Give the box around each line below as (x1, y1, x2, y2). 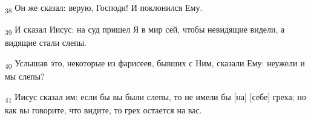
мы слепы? (5, 69, 45, 82)
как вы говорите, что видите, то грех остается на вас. (5, 103, 202, 116)
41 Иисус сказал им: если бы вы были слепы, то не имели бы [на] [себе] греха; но (5, 90, 306, 104)
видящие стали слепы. (5, 36, 87, 49)
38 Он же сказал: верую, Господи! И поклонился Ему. (5, 1, 203, 15)
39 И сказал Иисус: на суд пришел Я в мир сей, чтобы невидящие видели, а (5, 23, 285, 37)
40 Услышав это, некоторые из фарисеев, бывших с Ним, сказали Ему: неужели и (5, 56, 305, 71)
